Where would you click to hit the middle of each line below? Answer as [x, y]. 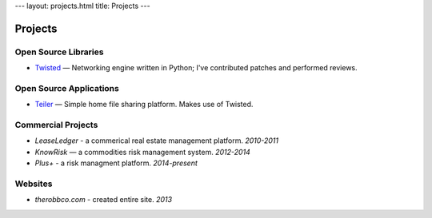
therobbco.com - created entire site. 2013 [103, 200]
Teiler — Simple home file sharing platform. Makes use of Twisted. [144, 105]
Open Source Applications [67, 88]
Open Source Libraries [59, 52]
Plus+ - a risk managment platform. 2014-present [116, 163]
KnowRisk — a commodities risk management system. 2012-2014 [143, 152]
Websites [34, 184]
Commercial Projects [56, 125]
